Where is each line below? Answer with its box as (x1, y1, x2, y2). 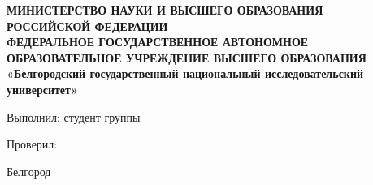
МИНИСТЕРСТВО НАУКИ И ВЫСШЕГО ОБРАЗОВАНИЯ (7, 2, 323, 18)
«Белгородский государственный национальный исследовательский (7, 65, 364, 82)
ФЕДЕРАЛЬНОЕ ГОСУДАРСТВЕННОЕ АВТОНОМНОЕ (7, 33, 309, 50)
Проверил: (7, 136, 58, 153)
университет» (7, 80, 78, 97)
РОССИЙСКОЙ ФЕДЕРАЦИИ (7, 17, 168, 34)
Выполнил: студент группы (7, 108, 141, 125)
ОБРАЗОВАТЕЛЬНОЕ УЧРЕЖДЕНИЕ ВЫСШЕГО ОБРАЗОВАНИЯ (7, 49, 366, 66)
